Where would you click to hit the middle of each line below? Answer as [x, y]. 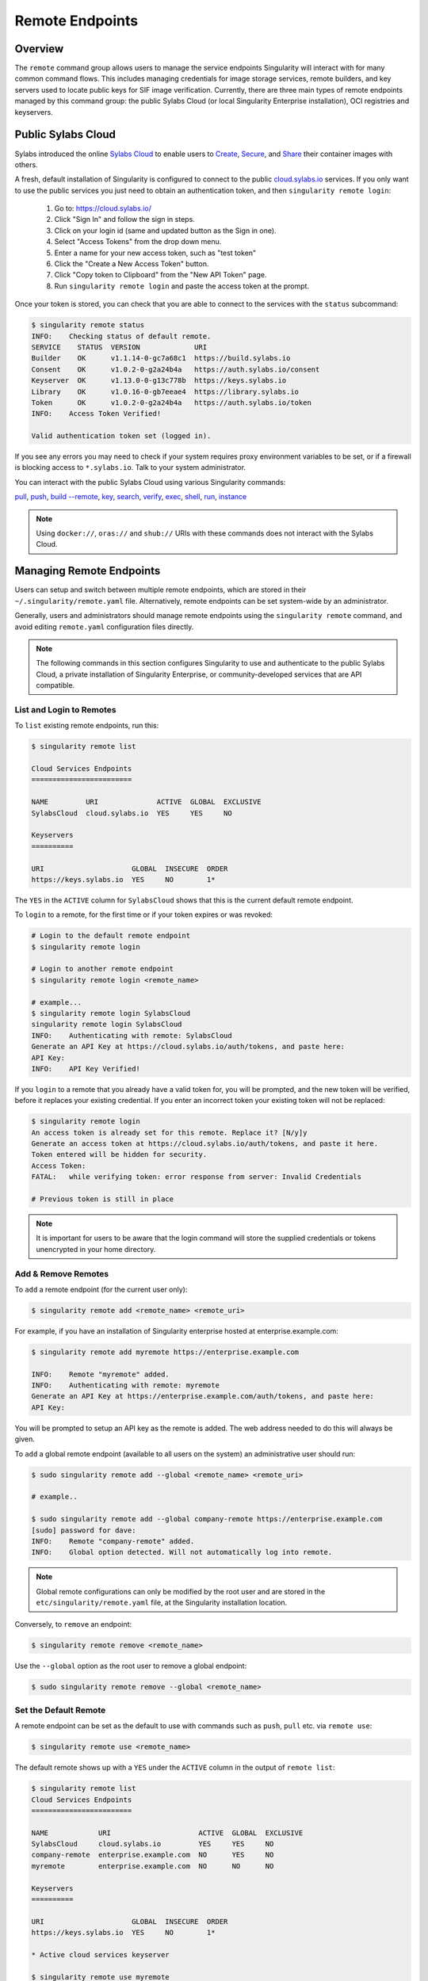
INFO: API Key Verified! [86, 1069]
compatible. [55, 685]
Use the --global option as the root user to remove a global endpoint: [131, 1666]
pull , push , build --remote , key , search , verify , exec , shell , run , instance [131, 497]
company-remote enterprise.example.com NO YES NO [153, 1855]
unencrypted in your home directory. [96, 1249]
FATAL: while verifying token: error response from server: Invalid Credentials [197, 1177]
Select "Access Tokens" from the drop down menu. [138, 242]
